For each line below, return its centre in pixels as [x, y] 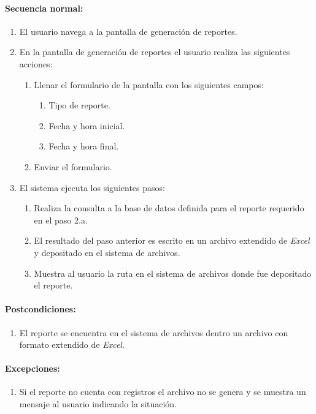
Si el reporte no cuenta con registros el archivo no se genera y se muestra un [163, 392]
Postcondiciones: [40, 309]
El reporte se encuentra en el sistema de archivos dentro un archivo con [154, 332]
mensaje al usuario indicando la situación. [98, 404]
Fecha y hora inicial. [87, 125]
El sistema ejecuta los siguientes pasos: [92, 187]
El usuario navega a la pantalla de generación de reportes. [128, 31]
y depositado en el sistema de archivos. [107, 252]
